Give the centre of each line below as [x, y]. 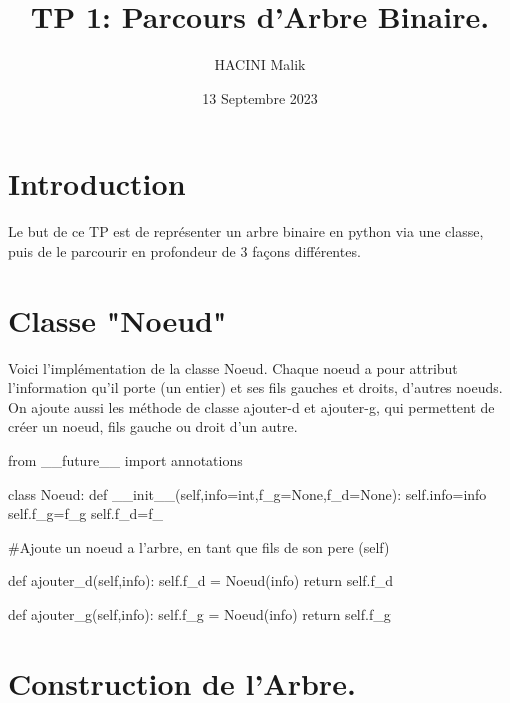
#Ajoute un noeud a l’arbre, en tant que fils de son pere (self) [199, 546]
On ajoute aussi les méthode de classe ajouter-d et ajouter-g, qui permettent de [251, 406]
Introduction [97, 183]
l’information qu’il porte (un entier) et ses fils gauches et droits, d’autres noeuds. [255, 387]
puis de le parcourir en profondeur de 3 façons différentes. [184, 250]
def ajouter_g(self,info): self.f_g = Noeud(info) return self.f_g [199, 613]
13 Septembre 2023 [260, 97]
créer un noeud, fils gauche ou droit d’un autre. [153, 426]
